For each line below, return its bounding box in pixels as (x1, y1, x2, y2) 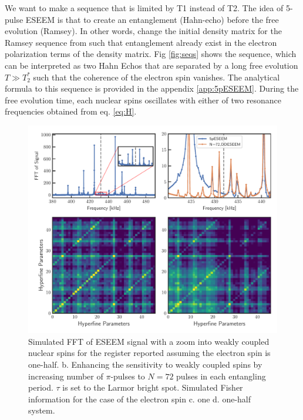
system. (28, 404, 55, 416)
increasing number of (28, 369, 103, 382)
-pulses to (110, 369, 145, 382)
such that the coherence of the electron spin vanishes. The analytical (33, 70, 280, 83)
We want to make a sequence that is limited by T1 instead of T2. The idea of (5, 2, 284, 14)
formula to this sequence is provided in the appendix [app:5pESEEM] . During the (5, 82, 299, 95)
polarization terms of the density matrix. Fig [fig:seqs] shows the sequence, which (5, 48, 297, 60)
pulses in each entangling (176, 369, 266, 382)
